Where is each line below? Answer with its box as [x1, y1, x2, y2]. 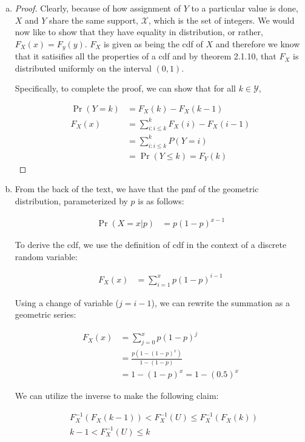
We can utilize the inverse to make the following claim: [15, 389, 219, 402]
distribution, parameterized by [15, 194, 128, 207]
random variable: [15, 250, 78, 263]
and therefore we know [215, 37, 300, 50]
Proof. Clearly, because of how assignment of [15, 2, 181, 14]
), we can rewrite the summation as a [151, 296, 290, 309]
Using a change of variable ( [15, 296, 119, 309]
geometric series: [15, 308, 76, 321]
